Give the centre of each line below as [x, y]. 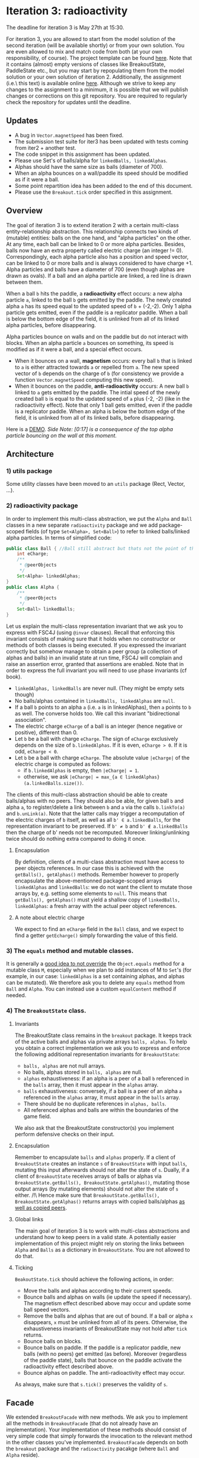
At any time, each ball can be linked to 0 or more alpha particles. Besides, [96, 244]
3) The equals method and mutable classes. [70, 951]
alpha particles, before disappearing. [51, 325]
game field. [37, 1116]
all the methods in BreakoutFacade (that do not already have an [82, 1424]
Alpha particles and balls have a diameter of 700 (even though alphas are [95, 269]
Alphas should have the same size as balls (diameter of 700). [89, 166]
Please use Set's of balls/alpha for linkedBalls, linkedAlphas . [91, 160]
